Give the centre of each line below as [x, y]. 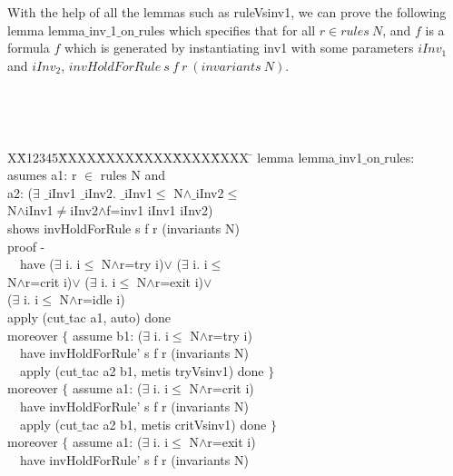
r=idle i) [101, 299]
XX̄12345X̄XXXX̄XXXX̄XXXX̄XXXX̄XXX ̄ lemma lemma [171, 157]
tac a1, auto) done [120, 317]
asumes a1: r [42, 175]
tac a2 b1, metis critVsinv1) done [174, 424]
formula [29, 48]
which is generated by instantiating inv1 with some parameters [239, 48]
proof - [26, 246]
